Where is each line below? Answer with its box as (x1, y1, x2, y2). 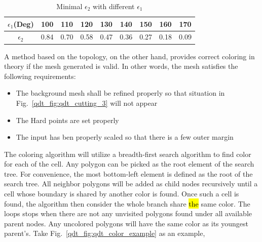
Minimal (56, 1, 83, 11)
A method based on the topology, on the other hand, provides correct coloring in (4, 51, 255, 61)
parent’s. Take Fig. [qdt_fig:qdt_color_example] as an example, (4, 228, 205, 238)
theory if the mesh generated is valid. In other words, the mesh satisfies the (4, 61, 238, 71)
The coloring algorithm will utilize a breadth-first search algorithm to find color (4, 148, 251, 159)
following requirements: (4, 70, 76, 81)
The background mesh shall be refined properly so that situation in (16, 88, 225, 98)
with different (93, 1, 135, 11)
